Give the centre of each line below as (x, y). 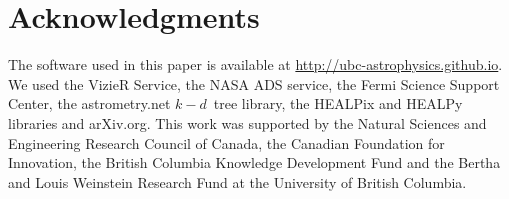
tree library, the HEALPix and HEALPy (338, 103)
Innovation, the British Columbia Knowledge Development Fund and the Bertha (254, 162)
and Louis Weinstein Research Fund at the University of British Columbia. (237, 181)
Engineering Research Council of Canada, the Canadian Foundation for (226, 142)
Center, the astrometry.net (89, 103)
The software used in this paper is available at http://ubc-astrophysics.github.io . (255, 64)
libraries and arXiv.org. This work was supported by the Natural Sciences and (247, 122)
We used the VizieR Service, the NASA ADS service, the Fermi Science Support (254, 83)
